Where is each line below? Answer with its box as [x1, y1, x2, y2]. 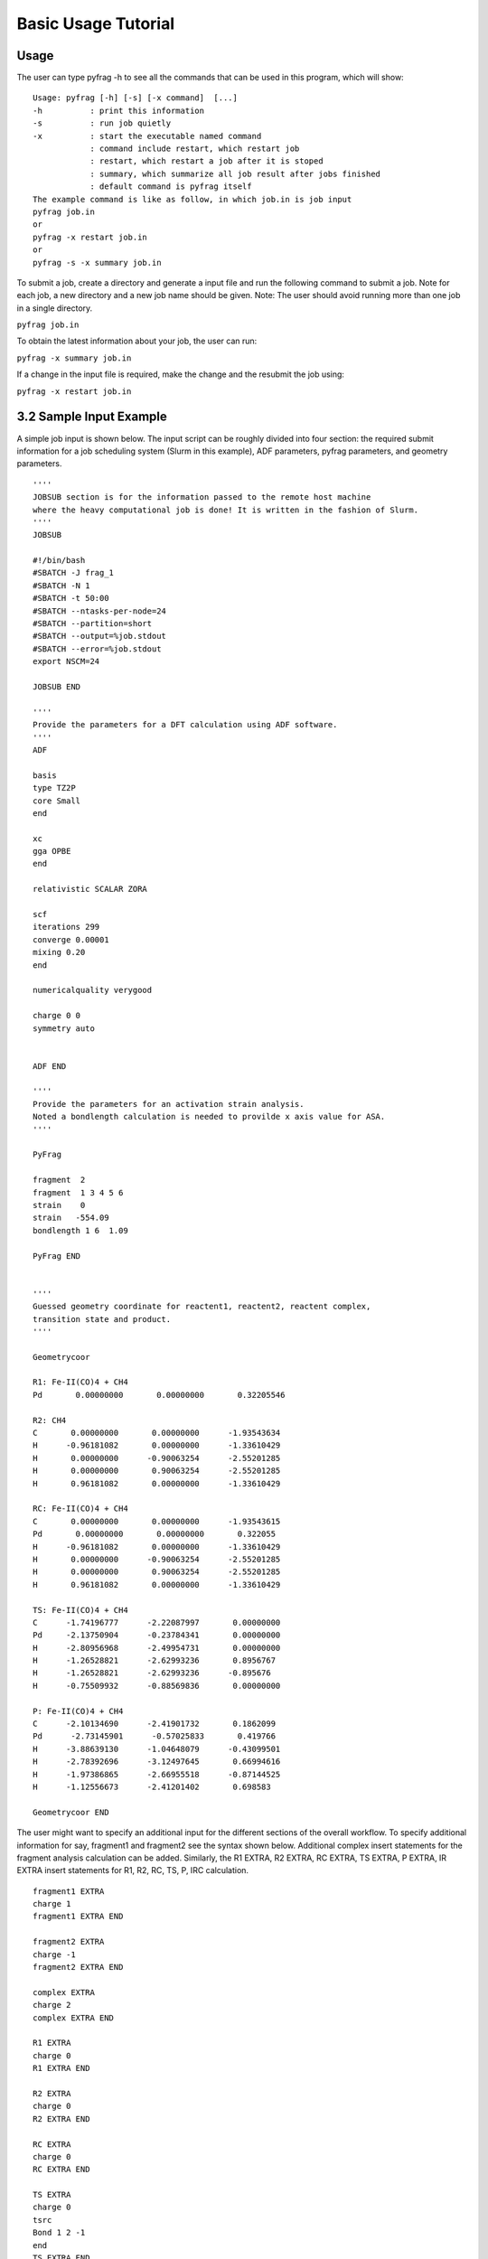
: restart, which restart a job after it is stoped [89, 156, 324, 166]
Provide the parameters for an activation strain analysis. [33, 1099, 305, 1109]
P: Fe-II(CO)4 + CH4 [33, 1706, 124, 1716]
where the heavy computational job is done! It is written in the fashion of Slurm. [33, 504, 419, 515]
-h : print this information [33, 105, 205, 116]
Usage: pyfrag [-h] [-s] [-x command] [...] [33, 93, 239, 103]
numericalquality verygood [33, 985, 153, 996]
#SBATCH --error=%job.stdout [33, 643, 162, 654]
